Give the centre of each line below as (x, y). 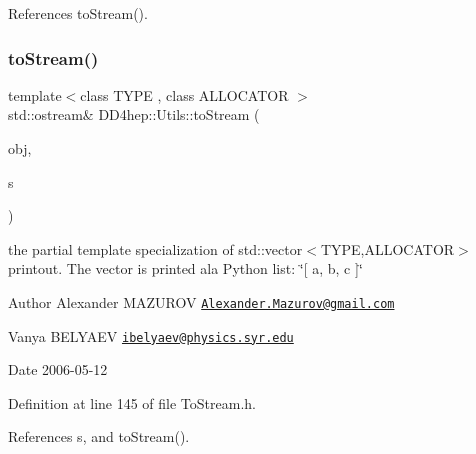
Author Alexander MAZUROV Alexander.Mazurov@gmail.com (201, 301)
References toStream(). (78, 13)
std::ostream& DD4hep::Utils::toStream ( (134, 114)
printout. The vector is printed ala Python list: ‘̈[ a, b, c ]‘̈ (185, 268)
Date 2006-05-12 (58, 369)
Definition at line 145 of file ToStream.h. (132, 402)
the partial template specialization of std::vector (155, 248)
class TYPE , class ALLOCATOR (184, 94)
